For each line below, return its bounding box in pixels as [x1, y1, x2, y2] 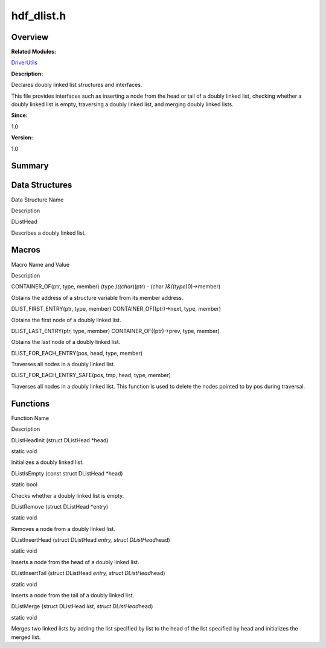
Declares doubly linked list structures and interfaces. [11, 81, 142, 89]
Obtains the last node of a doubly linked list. [11, 338, 121, 346]
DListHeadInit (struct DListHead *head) [11, 436, 109, 443]
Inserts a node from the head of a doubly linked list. [11, 558, 139, 565]
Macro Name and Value [11, 261, 69, 268]
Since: [11, 112, 28, 119]
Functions [11, 398, 50, 408]
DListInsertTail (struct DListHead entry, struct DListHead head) [11, 570, 165, 577]
